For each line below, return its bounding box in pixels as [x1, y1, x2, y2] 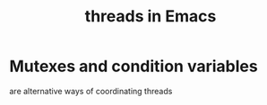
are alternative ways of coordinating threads [9, 85, 173, 96]
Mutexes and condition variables [9, 56, 258, 77]
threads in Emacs [84, 6, 217, 27]
